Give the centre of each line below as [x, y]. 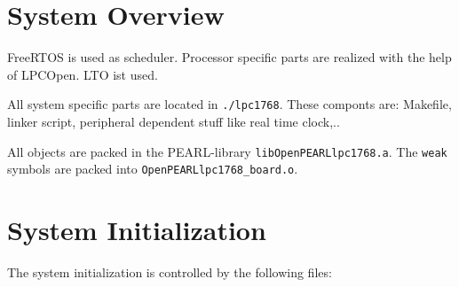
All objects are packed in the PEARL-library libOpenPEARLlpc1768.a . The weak [227, 151]
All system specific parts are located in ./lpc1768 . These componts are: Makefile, [229, 104]
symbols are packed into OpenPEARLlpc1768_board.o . [153, 169]
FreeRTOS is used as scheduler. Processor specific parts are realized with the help [229, 57]
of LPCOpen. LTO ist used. [83, 74]
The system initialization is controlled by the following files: [170, 272]
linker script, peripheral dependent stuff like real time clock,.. [174, 121]
